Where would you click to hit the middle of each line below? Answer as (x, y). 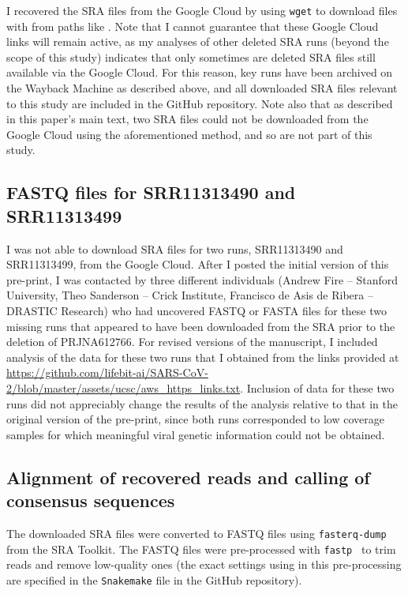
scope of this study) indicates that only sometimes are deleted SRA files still (191, 56)
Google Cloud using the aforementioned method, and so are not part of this (189, 134)
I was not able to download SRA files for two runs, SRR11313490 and (175, 248)
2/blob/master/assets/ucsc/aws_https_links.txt (124, 387)
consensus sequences (91, 500)
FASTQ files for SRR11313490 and (151, 192)
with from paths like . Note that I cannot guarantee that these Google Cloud (193, 26)
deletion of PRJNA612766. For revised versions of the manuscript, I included (192, 342)
